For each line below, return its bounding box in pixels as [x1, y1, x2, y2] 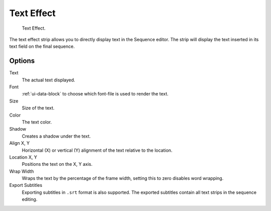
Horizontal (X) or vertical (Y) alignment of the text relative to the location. [22, 147, 173, 153]
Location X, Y [9, 154, 37, 160]
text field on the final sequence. [9, 43, 75, 50]
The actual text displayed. [22, 77, 75, 83]
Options [9, 57, 35, 65]
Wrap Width [9, 168, 34, 174]
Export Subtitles [9, 182, 43, 188]
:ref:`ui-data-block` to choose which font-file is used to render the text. [22, 91, 169, 97]
